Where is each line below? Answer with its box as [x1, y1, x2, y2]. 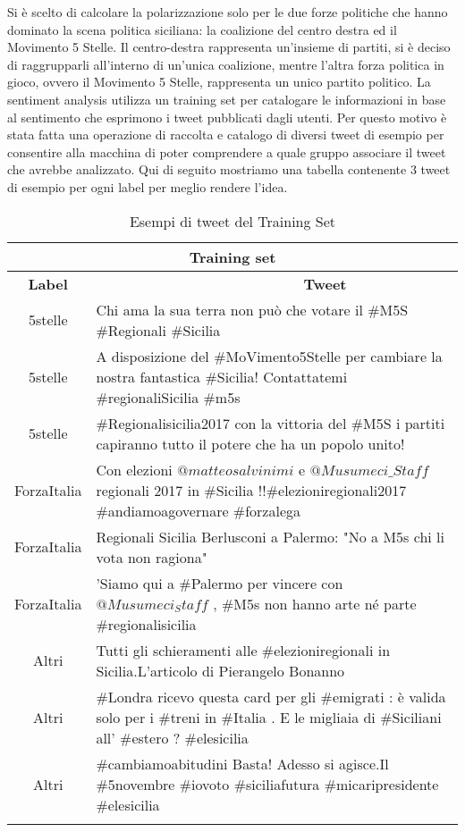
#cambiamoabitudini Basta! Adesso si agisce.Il [96, 752, 389, 774]
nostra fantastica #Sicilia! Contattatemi [96, 366, 348, 387]
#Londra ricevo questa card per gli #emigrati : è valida [96, 685, 446, 707]
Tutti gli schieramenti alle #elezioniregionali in [96, 639, 391, 660]
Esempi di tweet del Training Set [129, 210, 336, 231]
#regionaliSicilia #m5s [96, 386, 241, 408]
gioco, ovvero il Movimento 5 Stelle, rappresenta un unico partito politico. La [7, 72, 431, 91]
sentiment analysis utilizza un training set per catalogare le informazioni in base [7, 89, 446, 108]
